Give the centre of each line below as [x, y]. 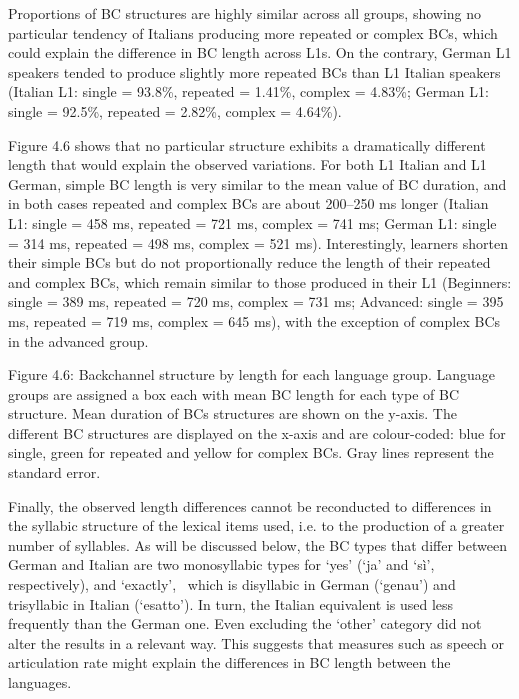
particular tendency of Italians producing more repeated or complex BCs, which [253, 32]
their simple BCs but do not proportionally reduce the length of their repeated [249, 262]
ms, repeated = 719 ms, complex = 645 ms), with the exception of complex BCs [254, 320]
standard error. [54, 472]
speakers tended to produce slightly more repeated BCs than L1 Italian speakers [254, 71]
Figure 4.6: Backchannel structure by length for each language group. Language [251, 374]
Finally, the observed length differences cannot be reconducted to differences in [250, 505]
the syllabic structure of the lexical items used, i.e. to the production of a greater [256, 525]
